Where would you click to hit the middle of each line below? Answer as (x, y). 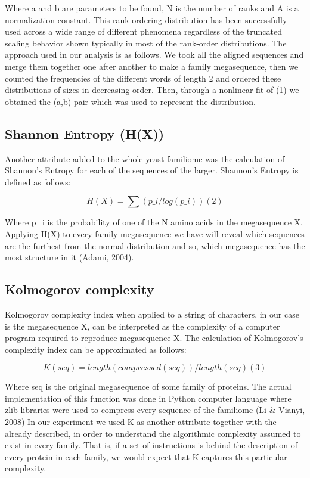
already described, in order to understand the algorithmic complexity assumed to (153, 433)
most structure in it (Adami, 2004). (69, 257)
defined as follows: (38, 181)
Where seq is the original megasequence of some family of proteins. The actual (148, 387)
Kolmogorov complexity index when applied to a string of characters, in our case (152, 314)
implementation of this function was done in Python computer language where (148, 398)
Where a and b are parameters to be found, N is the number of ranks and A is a (152, 8)
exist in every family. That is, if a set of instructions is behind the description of (151, 445)
